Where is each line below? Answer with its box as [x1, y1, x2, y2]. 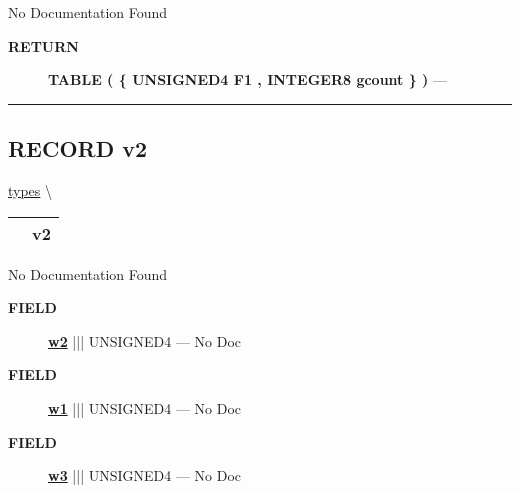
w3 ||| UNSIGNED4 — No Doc [48, 465, 242, 486]
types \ [8, 179, 53, 200]
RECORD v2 [8, 133, 148, 164]
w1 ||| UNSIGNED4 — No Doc [48, 397, 242, 418]
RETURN [8, 35, 79, 56]
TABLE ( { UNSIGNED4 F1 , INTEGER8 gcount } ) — [48, 69, 448, 90]
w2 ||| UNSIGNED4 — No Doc [48, 330, 242, 351]
